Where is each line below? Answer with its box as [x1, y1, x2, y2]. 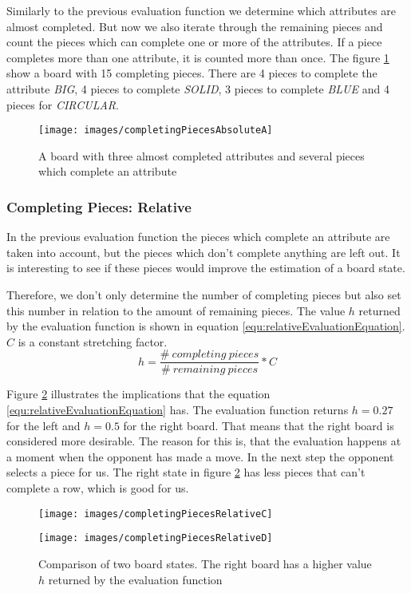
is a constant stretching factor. [18, 333, 168, 350]
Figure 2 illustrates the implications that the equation [6, 385, 271, 402]
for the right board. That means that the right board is [123, 417, 394, 433]
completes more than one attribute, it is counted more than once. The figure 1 [6, 49, 389, 65]
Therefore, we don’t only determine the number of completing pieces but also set [6, 287, 401, 302]
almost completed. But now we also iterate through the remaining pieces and [6, 18, 383, 34]
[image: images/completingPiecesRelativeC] [38, 508, 273, 520]
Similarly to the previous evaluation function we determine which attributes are [6, 2, 397, 18]
